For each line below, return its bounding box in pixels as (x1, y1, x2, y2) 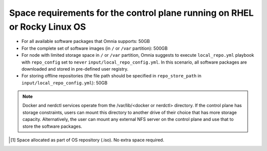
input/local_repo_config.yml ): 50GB (21, 79, 108, 86)
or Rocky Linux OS (9, 21, 86, 32)
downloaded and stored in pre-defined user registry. (21, 66, 129, 72)
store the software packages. (22, 123, 83, 129)
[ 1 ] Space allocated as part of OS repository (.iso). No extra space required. (10, 137, 164, 143)
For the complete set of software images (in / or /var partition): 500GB (21, 45, 168, 51)
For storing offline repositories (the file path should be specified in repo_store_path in (21, 73, 202, 79)
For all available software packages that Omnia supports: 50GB (21, 38, 150, 44)
